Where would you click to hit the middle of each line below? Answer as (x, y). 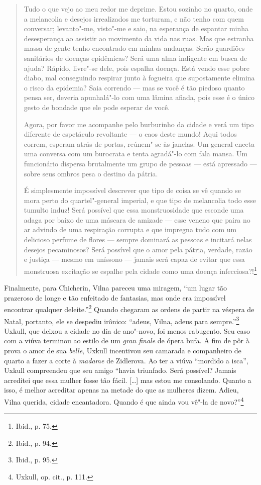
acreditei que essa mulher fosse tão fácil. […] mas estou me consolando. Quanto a (128, 380)
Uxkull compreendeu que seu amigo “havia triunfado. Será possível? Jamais (120, 370)
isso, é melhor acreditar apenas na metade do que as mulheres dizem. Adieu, (121, 390)
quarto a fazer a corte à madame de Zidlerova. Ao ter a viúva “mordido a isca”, (126, 360)
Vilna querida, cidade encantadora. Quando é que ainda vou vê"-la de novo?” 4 (124, 401)
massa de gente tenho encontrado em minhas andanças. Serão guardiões (134, 48)
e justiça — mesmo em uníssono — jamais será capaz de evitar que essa (134, 259)
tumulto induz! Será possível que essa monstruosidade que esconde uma (134, 210)
